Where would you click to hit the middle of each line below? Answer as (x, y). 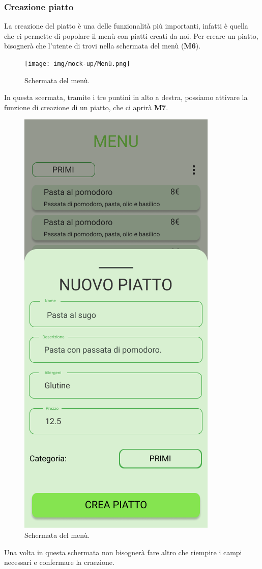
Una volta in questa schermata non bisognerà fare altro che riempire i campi (123, 552)
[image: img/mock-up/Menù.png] (77, 64)
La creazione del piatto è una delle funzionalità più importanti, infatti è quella (126, 26)
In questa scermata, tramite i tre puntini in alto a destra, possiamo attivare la (126, 97)
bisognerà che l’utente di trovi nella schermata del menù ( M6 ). (103, 46)
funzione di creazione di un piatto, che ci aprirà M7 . (86, 107)
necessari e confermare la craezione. (59, 562)
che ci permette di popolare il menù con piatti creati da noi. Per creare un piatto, (131, 35)
